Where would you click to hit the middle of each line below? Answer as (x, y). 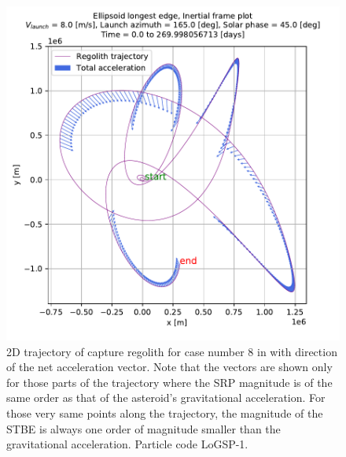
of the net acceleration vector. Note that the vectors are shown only (169, 367)
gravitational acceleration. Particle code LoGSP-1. (127, 444)
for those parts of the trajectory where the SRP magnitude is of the (169, 382)
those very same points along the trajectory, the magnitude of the (165, 412)
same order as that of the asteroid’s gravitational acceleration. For (166, 398)
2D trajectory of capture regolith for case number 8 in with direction (172, 351)
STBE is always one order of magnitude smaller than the (144, 428)
